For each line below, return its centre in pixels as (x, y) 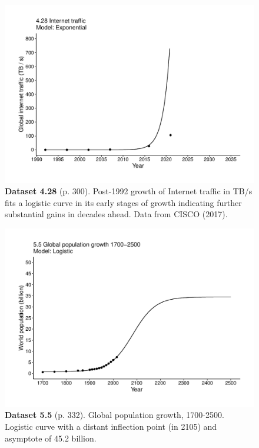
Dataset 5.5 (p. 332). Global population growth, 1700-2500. (114, 415)
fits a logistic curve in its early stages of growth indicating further (123, 202)
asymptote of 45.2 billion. (51, 438)
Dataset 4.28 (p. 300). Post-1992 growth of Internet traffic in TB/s (129, 191)
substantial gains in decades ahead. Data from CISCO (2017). (116, 214)
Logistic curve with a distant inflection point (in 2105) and (111, 426)
